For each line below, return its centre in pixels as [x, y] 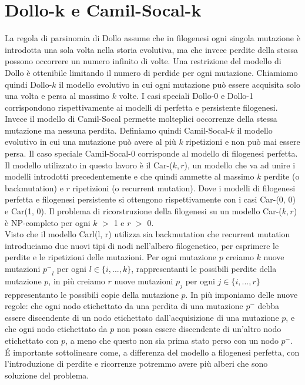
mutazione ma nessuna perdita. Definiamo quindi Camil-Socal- [118, 130]
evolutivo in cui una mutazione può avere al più [91, 142]
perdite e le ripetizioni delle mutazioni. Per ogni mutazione [111, 257]
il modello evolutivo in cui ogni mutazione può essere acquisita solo [180, 84]
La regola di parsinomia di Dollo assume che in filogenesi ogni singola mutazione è [152, 38]
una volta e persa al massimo [57, 96]
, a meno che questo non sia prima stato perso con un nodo [172, 340]
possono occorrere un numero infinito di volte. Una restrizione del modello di [143, 61]
